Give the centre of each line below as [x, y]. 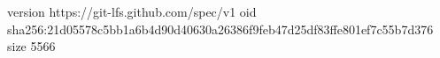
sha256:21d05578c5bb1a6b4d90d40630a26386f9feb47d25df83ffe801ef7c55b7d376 [220, 29]
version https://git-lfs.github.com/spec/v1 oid [132, 11]
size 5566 [31, 46]
